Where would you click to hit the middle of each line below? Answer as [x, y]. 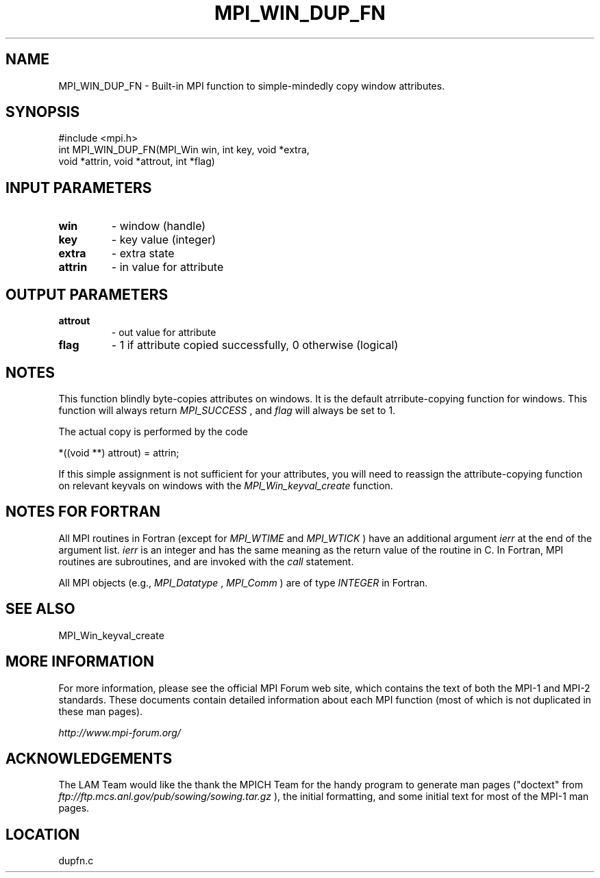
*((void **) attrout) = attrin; [119, 452]
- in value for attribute [167, 267]
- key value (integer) [164, 240]
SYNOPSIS [43, 112]
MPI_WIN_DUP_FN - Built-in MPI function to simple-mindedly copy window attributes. [252, 86]
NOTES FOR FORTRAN [83, 512]
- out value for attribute [164, 333]
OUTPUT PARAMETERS [87, 294]
